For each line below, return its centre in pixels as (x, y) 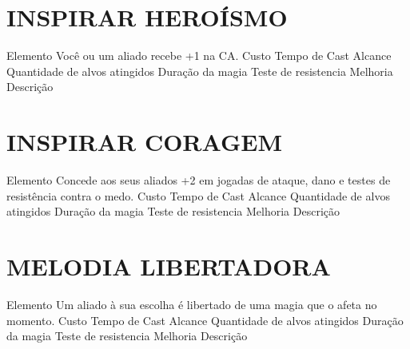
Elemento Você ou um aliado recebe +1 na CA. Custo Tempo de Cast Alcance (199, 56)
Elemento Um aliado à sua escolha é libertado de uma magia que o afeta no (192, 304)
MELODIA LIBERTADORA (169, 266)
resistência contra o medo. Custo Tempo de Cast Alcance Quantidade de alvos (198, 195)
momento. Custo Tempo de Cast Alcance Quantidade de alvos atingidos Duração (205, 320)
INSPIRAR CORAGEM (145, 142)
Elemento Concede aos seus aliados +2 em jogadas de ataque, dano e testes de (199, 180)
